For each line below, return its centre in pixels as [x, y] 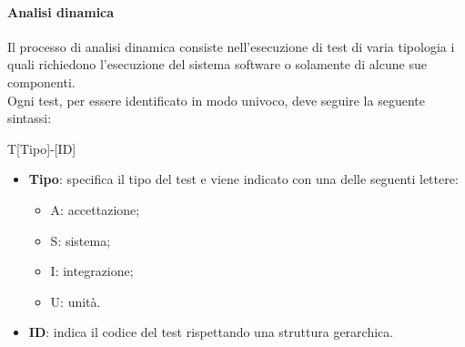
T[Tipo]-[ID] [42, 148]
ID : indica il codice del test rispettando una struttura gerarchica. [211, 332]
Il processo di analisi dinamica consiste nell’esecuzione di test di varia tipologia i [231, 46]
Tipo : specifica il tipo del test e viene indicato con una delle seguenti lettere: [243, 179]
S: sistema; [81, 240]
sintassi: [30, 118]
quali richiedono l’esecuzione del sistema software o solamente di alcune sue [217, 64]
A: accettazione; [95, 209]
